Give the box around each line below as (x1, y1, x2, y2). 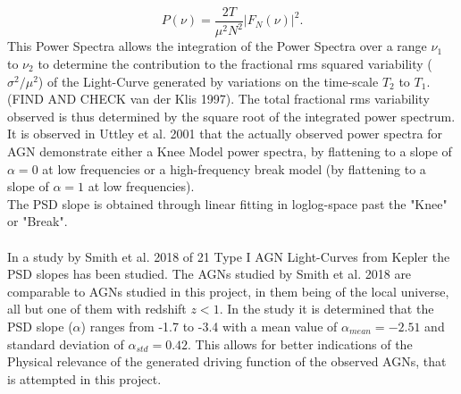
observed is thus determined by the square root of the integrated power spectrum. (7, 106, 456, 125)
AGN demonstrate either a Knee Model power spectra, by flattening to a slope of (7, 141, 452, 160)
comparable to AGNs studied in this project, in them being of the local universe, (7, 281, 449, 300)
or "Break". (7, 212, 68, 231)
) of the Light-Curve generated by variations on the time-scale (38, 71, 379, 90)
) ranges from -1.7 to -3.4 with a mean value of (80, 316, 338, 335)
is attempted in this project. (7, 369, 162, 388)
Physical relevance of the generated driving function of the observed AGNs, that (7, 352, 447, 371)
